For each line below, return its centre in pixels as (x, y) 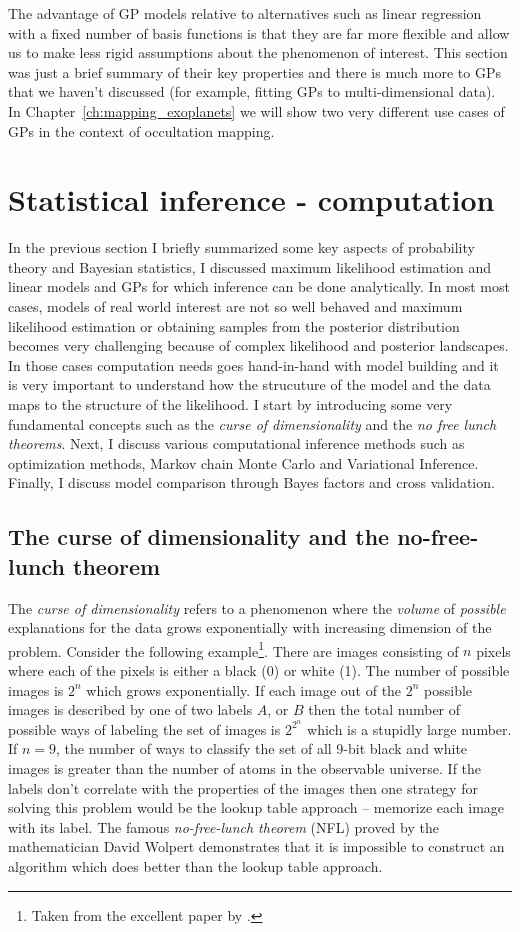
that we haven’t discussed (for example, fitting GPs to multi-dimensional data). (252, 91)
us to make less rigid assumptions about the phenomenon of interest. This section (258, 52)
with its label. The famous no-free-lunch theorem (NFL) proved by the (223, 826)
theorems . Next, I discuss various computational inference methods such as (236, 443)
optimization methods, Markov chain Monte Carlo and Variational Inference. (243, 462)
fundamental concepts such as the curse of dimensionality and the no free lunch (252, 423)
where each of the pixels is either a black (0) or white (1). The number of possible (259, 670)
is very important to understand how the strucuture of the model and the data (249, 384)
